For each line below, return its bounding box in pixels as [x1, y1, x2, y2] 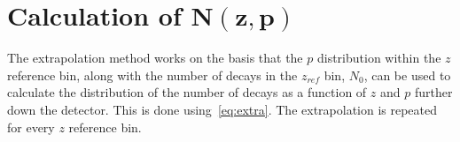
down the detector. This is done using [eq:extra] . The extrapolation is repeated [7, 100, 438, 118]
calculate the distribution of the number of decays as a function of [7, 83, 367, 101]
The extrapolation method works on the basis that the [7, 49, 303, 67]
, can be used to [363, 65, 451, 84]
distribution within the [316, 49, 441, 67]
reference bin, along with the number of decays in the [7, 65, 298, 84]
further [414, 83, 453, 101]
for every [7, 117, 55, 136]
